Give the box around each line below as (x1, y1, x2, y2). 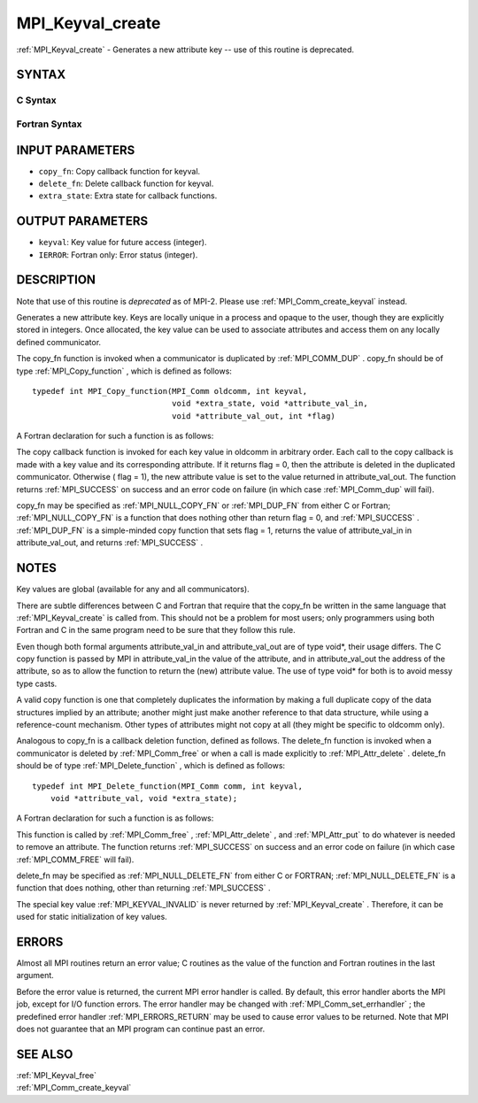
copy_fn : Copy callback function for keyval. (38, 166, 201, 176)
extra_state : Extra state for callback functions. (38, 190, 218, 201)
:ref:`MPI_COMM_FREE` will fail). (16, 854, 135, 865)
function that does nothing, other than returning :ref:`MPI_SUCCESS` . (16, 883, 271, 893)
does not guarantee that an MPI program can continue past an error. (16, 1023, 266, 1034)
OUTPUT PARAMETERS (16, 213, 149, 229)
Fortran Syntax (16, 118, 82, 130)
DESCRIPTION (16, 273, 96, 288)
